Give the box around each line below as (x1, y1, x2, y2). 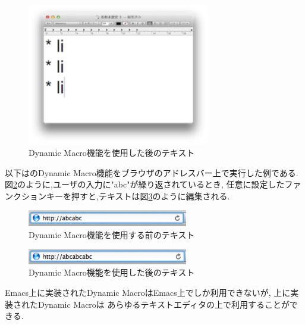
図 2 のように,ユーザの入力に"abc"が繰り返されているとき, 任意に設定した (5, 178, 285, 190)
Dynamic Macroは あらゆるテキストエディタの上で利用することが (37, 298, 290, 310)
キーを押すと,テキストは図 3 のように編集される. (46, 189, 230, 202)
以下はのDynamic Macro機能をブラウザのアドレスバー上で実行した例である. (5, 166, 298, 179)
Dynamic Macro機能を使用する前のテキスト (29, 228, 195, 240)
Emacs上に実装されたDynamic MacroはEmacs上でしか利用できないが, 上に (5, 286, 291, 298)
